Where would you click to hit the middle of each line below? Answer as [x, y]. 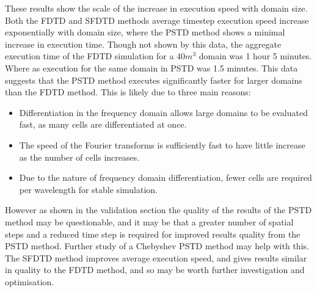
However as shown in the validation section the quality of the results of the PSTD [158, 210]
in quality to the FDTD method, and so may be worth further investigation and [155, 270]
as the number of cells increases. [79, 157]
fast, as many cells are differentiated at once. [103, 124]
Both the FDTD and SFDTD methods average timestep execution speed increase [157, 20]
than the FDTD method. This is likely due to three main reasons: [128, 92]
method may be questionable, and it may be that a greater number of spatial [149, 221]
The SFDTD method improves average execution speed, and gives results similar [156, 257]
